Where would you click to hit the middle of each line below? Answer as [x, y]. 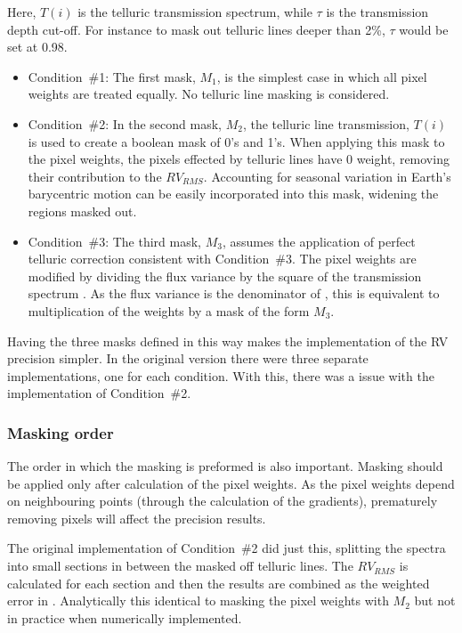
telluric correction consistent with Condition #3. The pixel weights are [222, 259]
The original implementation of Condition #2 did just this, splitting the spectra [227, 548]
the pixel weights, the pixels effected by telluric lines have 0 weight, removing [239, 159]
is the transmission [377, 12]
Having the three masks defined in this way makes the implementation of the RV [228, 341]
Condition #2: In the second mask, [125, 123]
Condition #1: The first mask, [112, 76]
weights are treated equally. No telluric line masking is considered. [209, 94]
